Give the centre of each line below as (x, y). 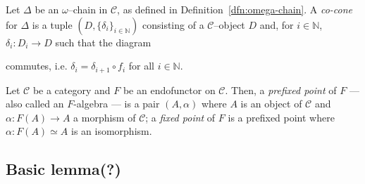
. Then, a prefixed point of (281, 90)
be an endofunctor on (169, 90)
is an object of (271, 104)
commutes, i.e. (37, 66)
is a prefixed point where (281, 117)
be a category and (72, 90)
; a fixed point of (180, 117)
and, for (277, 24)
